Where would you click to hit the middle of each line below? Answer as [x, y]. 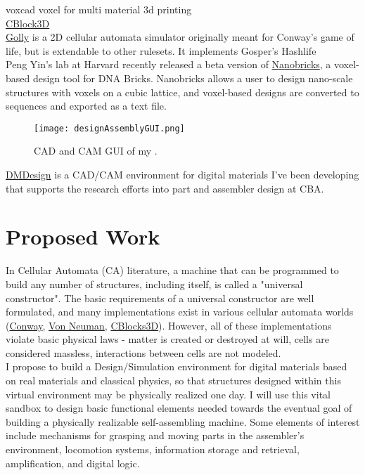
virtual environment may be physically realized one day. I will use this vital [168, 394]
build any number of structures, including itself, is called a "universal [154, 284]
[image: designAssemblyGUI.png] [109, 128]
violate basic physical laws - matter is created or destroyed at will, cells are [167, 339]
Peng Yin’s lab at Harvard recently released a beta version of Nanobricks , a [168, 64]
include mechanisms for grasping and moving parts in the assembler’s [155, 435]
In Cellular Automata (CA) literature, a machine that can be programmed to [172, 270]
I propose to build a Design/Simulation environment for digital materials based [177, 366]
